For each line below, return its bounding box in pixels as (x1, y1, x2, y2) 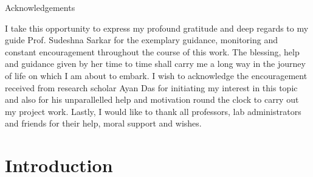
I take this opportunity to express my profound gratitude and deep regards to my (5, 21, 309, 34)
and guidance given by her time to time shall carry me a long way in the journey (5, 57, 306, 70)
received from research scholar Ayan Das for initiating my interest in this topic (5, 81, 298, 94)
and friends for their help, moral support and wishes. (5, 117, 202, 130)
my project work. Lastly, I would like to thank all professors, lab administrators (5, 105, 301, 117)
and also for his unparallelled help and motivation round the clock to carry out (5, 93, 299, 106)
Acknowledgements (5, 1, 75, 13)
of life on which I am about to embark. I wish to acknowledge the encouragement (5, 69, 308, 82)
